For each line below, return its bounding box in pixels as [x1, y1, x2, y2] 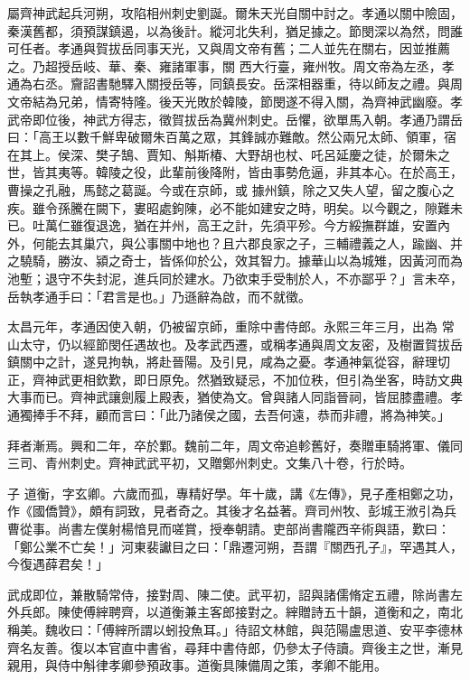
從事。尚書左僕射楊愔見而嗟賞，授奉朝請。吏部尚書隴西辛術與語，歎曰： [19, 519, 450, 538]
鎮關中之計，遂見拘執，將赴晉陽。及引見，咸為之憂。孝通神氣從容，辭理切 [7, 352, 450, 371]
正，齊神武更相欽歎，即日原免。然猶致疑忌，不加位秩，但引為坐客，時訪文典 [7, 369, 463, 388]
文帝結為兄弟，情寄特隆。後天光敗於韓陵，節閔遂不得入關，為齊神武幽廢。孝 [7, 91, 463, 110]
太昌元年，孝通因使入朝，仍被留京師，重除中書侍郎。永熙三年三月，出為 [7, 317, 437, 336]
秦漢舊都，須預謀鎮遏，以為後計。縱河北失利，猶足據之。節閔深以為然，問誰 [7, 21, 463, 40]
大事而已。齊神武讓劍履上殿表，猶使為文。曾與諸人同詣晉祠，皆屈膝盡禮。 [7, 387, 450, 406]
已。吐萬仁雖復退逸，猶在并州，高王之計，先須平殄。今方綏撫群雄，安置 [7, 216, 437, 235]
